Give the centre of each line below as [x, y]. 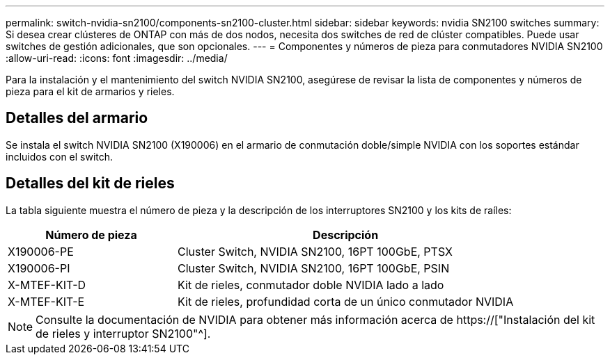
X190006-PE [41, 251]
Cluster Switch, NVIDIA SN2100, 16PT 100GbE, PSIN [314, 268]
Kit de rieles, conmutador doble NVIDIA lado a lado [311, 285]
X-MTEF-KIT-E [46, 301]
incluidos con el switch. [60, 156]
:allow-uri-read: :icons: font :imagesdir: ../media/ [117, 58]
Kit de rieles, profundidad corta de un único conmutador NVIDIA [346, 301]
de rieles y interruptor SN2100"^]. [123, 333]
